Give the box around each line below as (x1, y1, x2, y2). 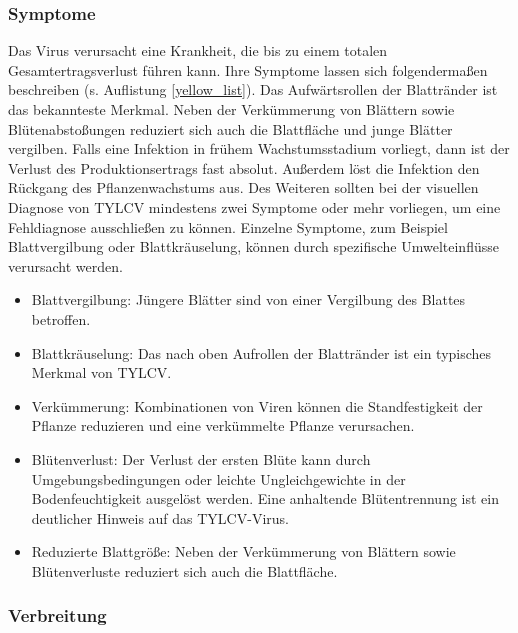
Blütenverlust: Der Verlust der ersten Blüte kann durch (31, 448, 371, 469)
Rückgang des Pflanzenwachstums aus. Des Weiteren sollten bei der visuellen (8, 177, 479, 198)
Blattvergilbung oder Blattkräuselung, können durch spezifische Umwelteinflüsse (8, 236, 499, 257)
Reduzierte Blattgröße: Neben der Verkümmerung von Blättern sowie (31, 541, 456, 562)
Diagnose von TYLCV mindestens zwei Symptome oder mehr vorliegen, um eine (8, 196, 501, 217)
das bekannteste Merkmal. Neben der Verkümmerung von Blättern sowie (8, 99, 455, 119)
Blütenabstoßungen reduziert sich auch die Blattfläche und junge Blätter (8, 118, 453, 139)
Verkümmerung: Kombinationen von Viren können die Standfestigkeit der (31, 395, 483, 416)
